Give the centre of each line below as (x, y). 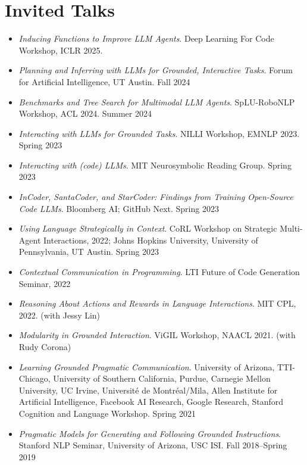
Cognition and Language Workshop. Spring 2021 (107, 413)
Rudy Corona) (45, 347)
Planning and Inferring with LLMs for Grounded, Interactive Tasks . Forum (156, 70)
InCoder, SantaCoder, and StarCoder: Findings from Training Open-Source (156, 197)
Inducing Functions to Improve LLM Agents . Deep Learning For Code (146, 38)
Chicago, (35, 378)
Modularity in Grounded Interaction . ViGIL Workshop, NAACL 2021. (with (157, 335)
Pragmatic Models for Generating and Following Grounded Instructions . (150, 433)
